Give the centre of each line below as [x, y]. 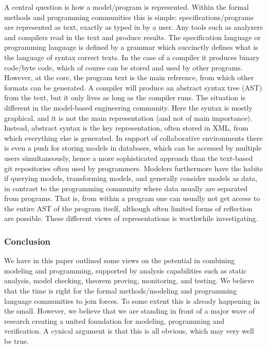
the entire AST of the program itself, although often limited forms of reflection [128, 208]
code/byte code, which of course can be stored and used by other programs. [123, 67]
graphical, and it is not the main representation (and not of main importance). [128, 117]
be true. [16, 341]
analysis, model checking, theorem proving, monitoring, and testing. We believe [129, 280]
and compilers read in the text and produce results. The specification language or [132, 37]
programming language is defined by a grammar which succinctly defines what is [131, 47]
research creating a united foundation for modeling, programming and [114, 320]
